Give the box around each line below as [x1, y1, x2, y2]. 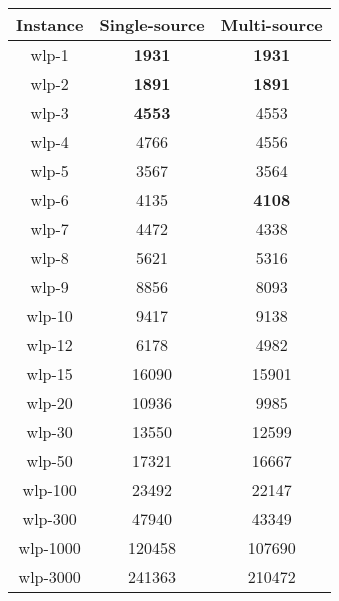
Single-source [99, 13, 205, 36]
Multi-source [220, 13, 323, 36]
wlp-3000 [18, 565, 81, 588]
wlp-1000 [18, 536, 81, 559]
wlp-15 [26, 362, 73, 385]
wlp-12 [26, 333, 73, 356]
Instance [16, 13, 84, 36]
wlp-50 [26, 449, 73, 472]
